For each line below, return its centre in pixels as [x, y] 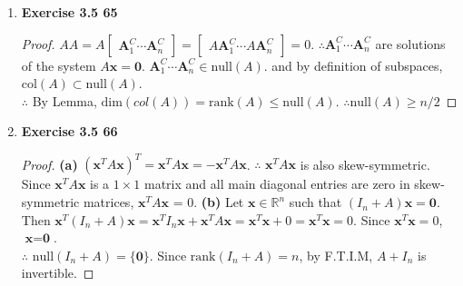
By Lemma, [64, 100]
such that [315, 202]
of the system [59, 65]
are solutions [410, 43]
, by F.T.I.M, [336, 255]
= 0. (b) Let [208, 202]
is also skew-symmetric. [365, 164]
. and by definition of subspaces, [353, 65]
